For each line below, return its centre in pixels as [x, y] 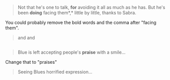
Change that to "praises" [31, 62]
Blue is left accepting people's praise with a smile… [72, 52]
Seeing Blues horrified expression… [55, 72]
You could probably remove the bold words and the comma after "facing [81, 23]
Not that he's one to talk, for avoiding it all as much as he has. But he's [91, 7]
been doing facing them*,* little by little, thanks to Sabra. [77, 13]
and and [26, 38]
